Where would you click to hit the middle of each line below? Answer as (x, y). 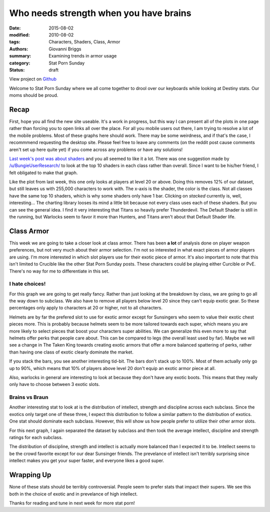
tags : (15, 42)
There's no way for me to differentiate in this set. (59, 271)
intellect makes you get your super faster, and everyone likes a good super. (87, 460)
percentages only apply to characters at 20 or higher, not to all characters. (86, 308)
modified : (19, 34)
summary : (20, 56)
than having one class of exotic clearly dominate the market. (71, 352)
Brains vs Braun (29, 397)
